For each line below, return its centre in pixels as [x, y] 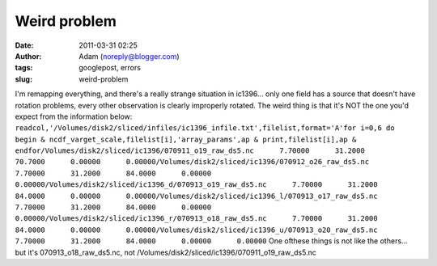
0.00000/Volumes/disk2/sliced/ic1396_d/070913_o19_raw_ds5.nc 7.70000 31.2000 [196, 185]
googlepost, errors [110, 68]
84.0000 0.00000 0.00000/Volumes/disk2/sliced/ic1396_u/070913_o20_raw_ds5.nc [196, 230]
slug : [23, 79]
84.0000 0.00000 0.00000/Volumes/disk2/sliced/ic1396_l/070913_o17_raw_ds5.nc [196, 196]
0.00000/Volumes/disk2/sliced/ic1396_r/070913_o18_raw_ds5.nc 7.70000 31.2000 [196, 219]
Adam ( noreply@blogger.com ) [129, 56]
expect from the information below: [74, 116]
